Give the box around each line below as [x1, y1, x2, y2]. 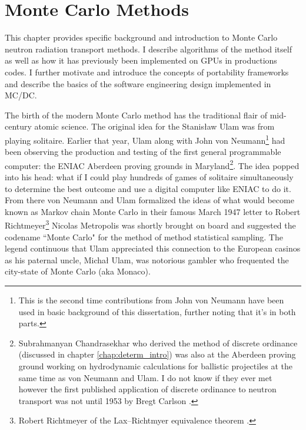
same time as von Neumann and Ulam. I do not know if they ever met [18, 371, 272, 383]
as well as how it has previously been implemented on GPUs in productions [5, 54, 277, 67]
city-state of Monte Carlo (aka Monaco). [5, 265, 151, 277]
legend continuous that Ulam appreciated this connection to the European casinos [5, 242, 301, 254]
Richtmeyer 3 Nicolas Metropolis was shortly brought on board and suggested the [5, 217, 296, 231]
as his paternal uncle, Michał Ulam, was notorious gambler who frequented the [5, 253, 289, 266]
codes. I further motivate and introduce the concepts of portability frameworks [5, 65, 289, 78]
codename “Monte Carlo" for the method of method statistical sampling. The [5, 230, 283, 243]
